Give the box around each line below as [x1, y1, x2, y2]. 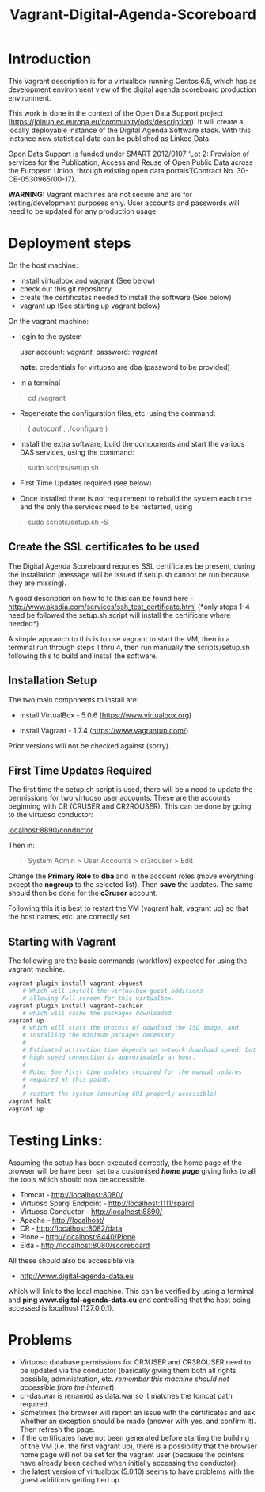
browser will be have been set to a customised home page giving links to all [8, 1166, 256, 1175]
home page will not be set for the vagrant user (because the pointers [19, 1449, 244, 1459]
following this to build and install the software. [8, 651, 158, 660]
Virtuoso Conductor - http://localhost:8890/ [19, 1206, 163, 1216]
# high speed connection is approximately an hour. [22, 1053, 196, 1061]
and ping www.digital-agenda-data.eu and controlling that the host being [8, 1295, 251, 1304]
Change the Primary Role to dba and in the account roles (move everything [8, 871, 255, 881]
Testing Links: [8, 1132, 103, 1150]
